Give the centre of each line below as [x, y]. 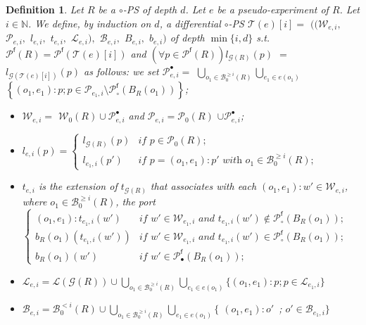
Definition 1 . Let [45, 9]
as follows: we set [121, 71]
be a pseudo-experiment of [273, 9]
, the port [135, 202]
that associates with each [203, 186]
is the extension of [78, 186]
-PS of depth [150, 9]
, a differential [190, 23]
